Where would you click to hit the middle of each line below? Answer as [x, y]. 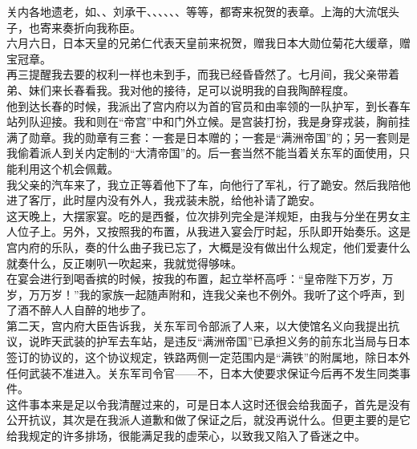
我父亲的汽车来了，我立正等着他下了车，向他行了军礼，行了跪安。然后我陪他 [208, 184]
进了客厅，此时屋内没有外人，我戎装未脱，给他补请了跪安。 [164, 200]
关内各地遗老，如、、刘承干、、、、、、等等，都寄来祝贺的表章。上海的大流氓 [197, 11]
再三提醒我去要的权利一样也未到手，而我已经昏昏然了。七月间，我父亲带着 [203, 74]
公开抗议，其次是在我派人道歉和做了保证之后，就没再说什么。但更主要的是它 [208, 420]
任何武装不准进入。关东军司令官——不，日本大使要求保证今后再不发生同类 [203, 372]
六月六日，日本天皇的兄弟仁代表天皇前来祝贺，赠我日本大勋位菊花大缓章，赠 [208, 43]
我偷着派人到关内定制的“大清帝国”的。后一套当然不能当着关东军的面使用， [203, 153]
